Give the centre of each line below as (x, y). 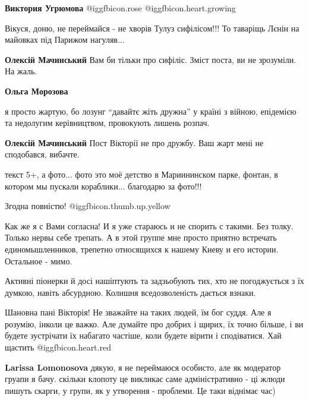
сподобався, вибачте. (42, 154)
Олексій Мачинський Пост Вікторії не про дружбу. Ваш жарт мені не (134, 142)
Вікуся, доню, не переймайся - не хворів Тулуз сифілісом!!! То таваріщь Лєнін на (152, 28)
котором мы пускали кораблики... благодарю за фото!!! (103, 186)
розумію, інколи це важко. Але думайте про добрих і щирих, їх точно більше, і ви (154, 323)
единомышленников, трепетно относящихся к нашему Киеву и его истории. (142, 249)
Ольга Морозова (37, 91)
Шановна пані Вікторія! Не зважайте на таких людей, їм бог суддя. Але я (138, 312)
